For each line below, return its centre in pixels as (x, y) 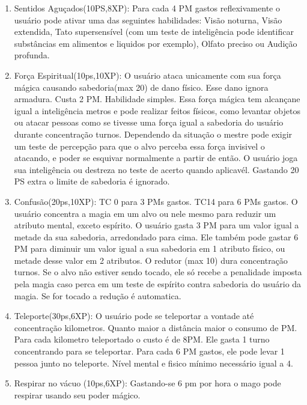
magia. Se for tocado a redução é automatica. (98, 295)
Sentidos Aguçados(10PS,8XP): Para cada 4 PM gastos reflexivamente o (147, 8)
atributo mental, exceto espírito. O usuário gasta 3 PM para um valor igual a (157, 225)
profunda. (32, 55)
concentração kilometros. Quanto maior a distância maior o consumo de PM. (156, 327)
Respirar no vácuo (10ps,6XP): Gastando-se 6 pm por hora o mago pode (147, 383)
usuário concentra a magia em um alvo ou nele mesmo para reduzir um (145, 213)
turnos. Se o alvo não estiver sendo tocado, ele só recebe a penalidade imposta (158, 272)
